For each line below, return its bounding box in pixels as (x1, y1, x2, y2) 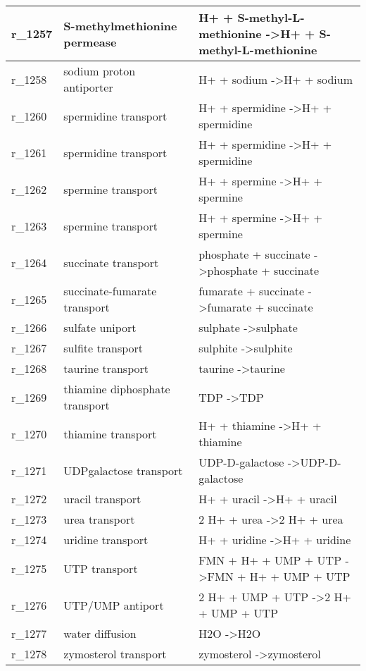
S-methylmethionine (63, 17, 177, 34)
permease (63, 33, 117, 50)
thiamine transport (63, 425, 157, 442)
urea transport (63, 511, 135, 527)
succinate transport (63, 254, 159, 271)
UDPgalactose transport (63, 462, 183, 479)
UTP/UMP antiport (63, 596, 164, 613)
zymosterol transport (63, 646, 167, 662)
